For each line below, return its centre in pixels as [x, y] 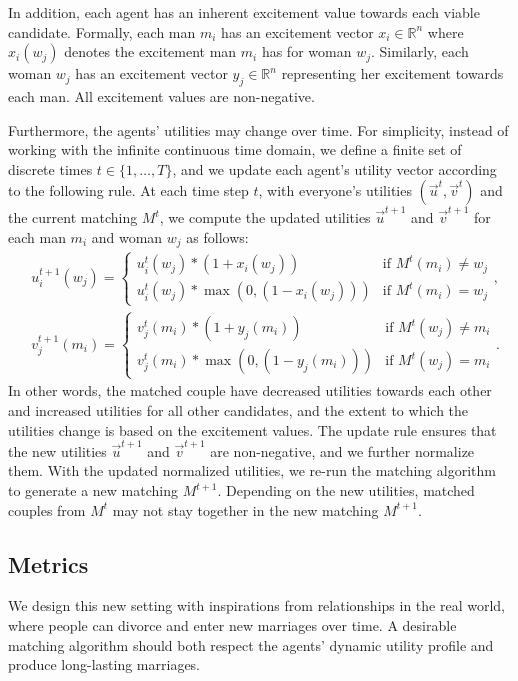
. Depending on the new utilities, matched [346, 490]
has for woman [306, 51]
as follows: [217, 236]
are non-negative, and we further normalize [342, 450]
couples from [47, 509]
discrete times [50, 168]
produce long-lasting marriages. [104, 664]
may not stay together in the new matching [245, 509]
